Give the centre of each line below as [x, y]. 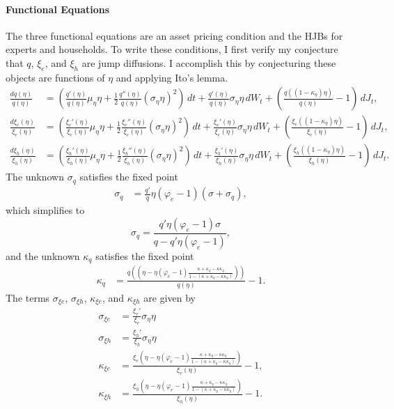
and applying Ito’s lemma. [172, 77]
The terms [28, 297]
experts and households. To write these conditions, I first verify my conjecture [172, 49]
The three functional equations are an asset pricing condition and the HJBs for [174, 35]
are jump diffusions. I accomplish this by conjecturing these [209, 62]
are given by [170, 297]
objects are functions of [55, 77]
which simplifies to [45, 210]
